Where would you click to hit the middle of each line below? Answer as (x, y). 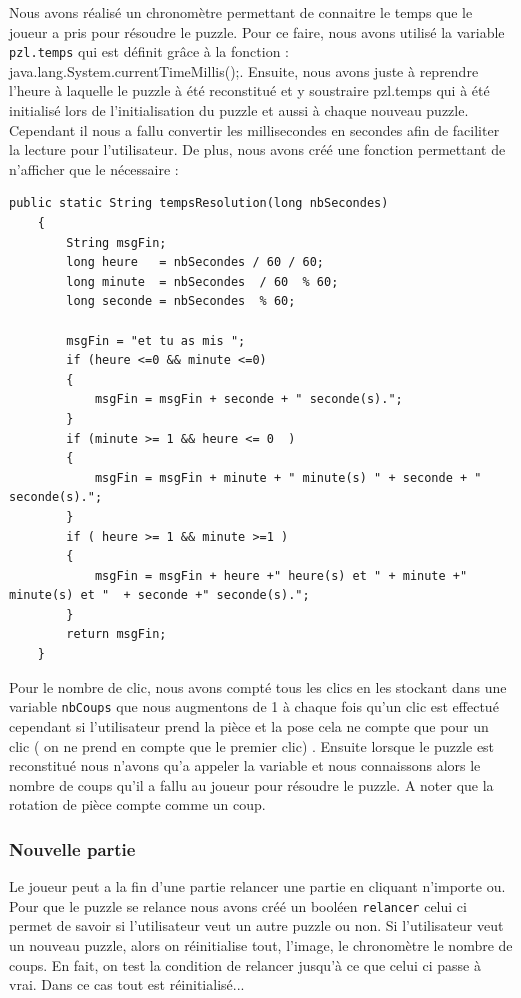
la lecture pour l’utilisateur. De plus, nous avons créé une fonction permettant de (257, 149)
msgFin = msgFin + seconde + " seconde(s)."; (248, 399)
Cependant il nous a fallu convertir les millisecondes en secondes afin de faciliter (254, 129)
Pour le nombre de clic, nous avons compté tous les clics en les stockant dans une (258, 686)
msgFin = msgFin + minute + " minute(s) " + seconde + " (288, 477)
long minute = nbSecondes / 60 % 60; (202, 281)
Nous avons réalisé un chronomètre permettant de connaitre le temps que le (241, 12)
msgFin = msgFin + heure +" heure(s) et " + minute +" (281, 575)
